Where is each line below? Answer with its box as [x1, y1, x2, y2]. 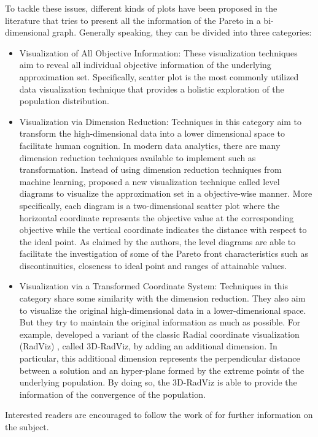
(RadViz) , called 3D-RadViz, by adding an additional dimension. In [19, 340, 277, 352]
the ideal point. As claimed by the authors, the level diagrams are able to [19, 235, 296, 248]
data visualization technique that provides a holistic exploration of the [19, 82, 284, 95]
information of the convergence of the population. [19, 387, 206, 400]
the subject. [5, 420, 49, 433]
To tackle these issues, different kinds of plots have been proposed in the [5, 2, 277, 14]
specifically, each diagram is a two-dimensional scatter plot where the [19, 199, 280, 211]
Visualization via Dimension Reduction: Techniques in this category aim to [19, 115, 302, 127]
